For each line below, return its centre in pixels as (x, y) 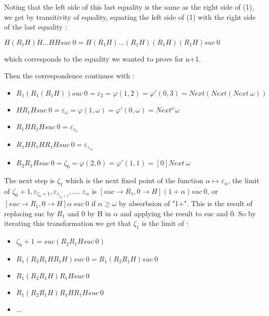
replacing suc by (29, 213)
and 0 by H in (89, 213)
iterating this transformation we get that (68, 223)
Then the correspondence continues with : (69, 76)
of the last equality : (36, 27)
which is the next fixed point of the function (134, 180)
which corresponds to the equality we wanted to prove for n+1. (103, 58)
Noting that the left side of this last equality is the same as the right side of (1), (129, 7)
